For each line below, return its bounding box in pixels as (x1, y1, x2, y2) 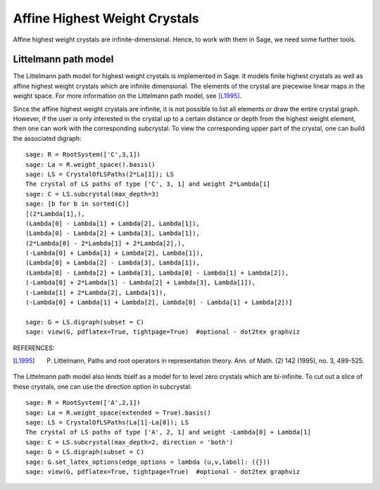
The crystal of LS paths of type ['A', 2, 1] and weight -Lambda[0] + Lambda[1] (25, 428, 312, 436)
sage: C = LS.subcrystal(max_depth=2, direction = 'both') (25, 438, 234, 446)
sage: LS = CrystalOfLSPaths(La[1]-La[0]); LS (25, 418, 189, 426)
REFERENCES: (13, 344, 55, 352)
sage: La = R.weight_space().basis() (25, 161, 156, 168)
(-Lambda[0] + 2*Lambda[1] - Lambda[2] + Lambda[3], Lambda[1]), (25, 279, 256, 287)
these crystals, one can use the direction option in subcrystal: (13, 382, 193, 391)
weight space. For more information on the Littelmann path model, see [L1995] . (13, 92, 242, 100)
